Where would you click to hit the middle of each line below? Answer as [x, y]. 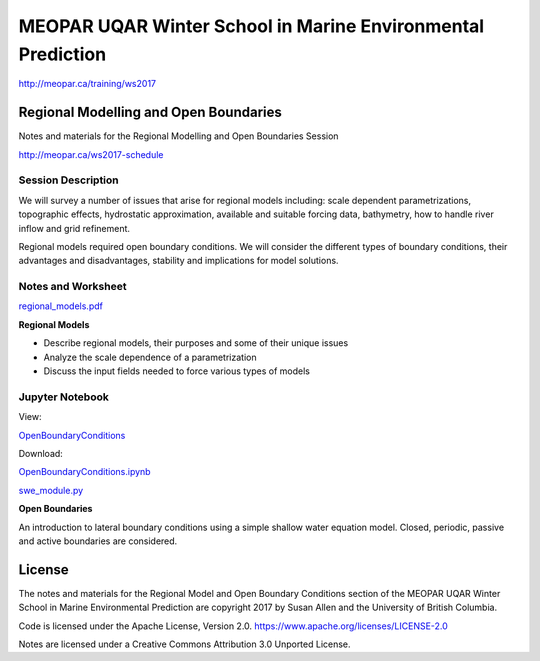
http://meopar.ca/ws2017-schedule [91, 154]
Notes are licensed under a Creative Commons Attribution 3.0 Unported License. [184, 644]
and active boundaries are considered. [98, 541]
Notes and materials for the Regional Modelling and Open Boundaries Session [178, 136]
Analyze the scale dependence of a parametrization [150, 357]
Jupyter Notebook [63, 397]
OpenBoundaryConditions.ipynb [84, 472]
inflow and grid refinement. [74, 228]
